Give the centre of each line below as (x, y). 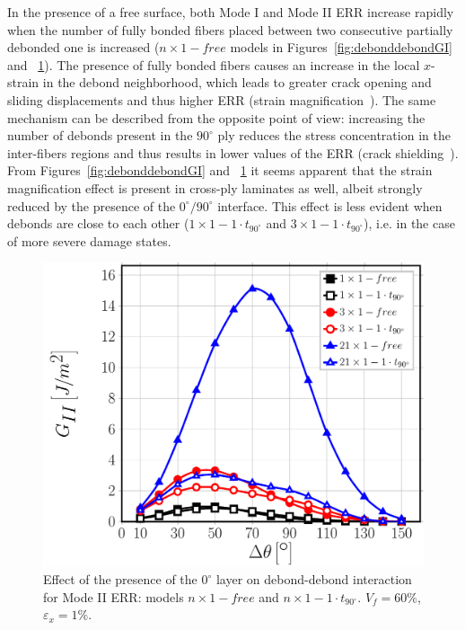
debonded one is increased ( (83, 47)
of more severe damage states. (89, 240)
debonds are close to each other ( (98, 223)
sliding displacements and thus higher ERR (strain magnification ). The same (222, 99)
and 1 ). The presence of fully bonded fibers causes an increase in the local (214, 64)
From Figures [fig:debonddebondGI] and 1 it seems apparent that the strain (220, 170)
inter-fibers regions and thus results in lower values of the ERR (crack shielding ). (233, 152)
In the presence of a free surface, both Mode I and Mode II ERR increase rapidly (231, 12)
